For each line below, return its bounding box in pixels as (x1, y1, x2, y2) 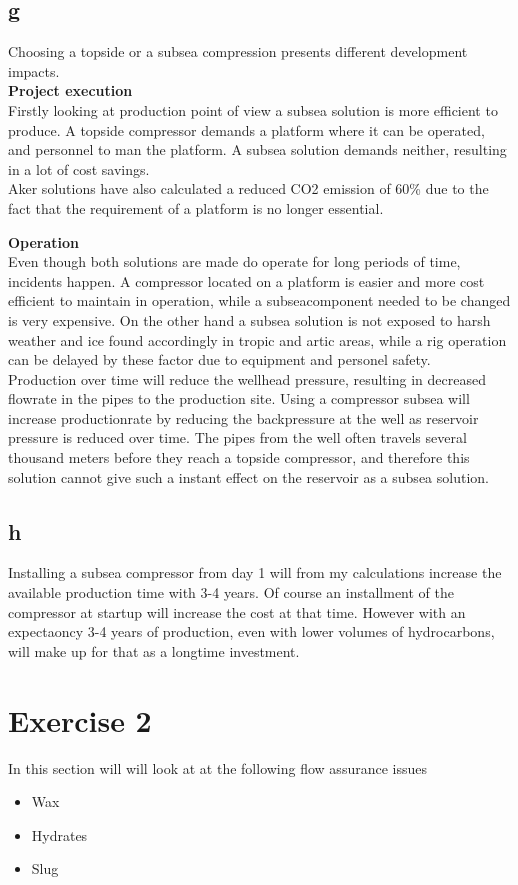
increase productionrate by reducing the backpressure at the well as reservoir (8, 407, 479, 428)
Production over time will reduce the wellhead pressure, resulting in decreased (8, 368, 486, 389)
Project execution (8, 80, 133, 101)
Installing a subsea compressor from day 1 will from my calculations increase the (8, 562, 502, 583)
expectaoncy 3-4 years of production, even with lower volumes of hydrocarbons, (8, 621, 495, 642)
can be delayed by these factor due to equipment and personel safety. (8, 349, 431, 370)
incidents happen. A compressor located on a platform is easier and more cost (8, 270, 485, 291)
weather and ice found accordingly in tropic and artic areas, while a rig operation (8, 329, 507, 350)
